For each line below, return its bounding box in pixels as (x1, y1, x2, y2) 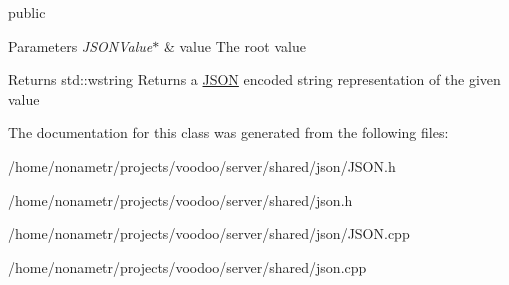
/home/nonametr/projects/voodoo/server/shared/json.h (8, 189, 353, 210)
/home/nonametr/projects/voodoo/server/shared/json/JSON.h (8, 155, 396, 176)
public (8, 2, 46, 22)
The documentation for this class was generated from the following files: (8, 122, 449, 143)
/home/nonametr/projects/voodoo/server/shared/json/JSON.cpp (8, 223, 410, 244)
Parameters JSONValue (8, 35, 153, 56)
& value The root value (163, 35, 306, 56)
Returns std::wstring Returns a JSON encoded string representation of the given (8, 69, 501, 90)
